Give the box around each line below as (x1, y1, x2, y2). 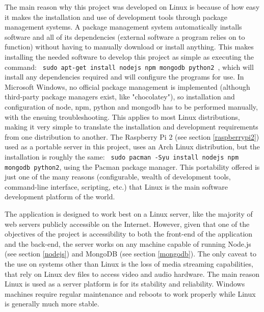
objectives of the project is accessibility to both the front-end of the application (5, 228, 253, 239)
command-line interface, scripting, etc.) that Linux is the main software (5, 181, 228, 192)
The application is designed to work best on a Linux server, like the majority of (5, 209, 253, 219)
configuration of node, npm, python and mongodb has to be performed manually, (5, 101, 258, 112)
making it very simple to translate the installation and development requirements (5, 121, 258, 132)
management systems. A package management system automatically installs (5, 21, 242, 32)
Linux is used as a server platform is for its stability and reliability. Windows (5, 278, 245, 289)
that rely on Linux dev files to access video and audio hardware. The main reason (5, 268, 259, 279)
